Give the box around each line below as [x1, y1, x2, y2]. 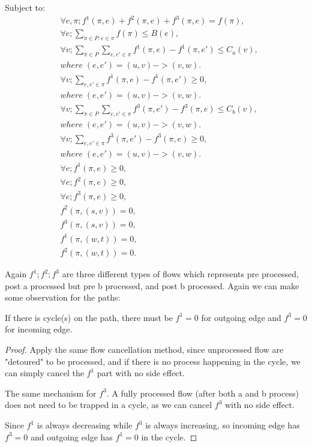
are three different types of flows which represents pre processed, [62, 268, 299, 280]
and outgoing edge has [30, 430, 113, 443]
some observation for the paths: [5, 291, 121, 304]
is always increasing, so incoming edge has [145, 419, 300, 431]
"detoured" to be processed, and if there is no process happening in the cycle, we [5, 355, 301, 367]
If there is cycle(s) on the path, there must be [5, 311, 173, 323]
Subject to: [5, 1, 45, 13]
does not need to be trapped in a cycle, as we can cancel [5, 398, 212, 411]
